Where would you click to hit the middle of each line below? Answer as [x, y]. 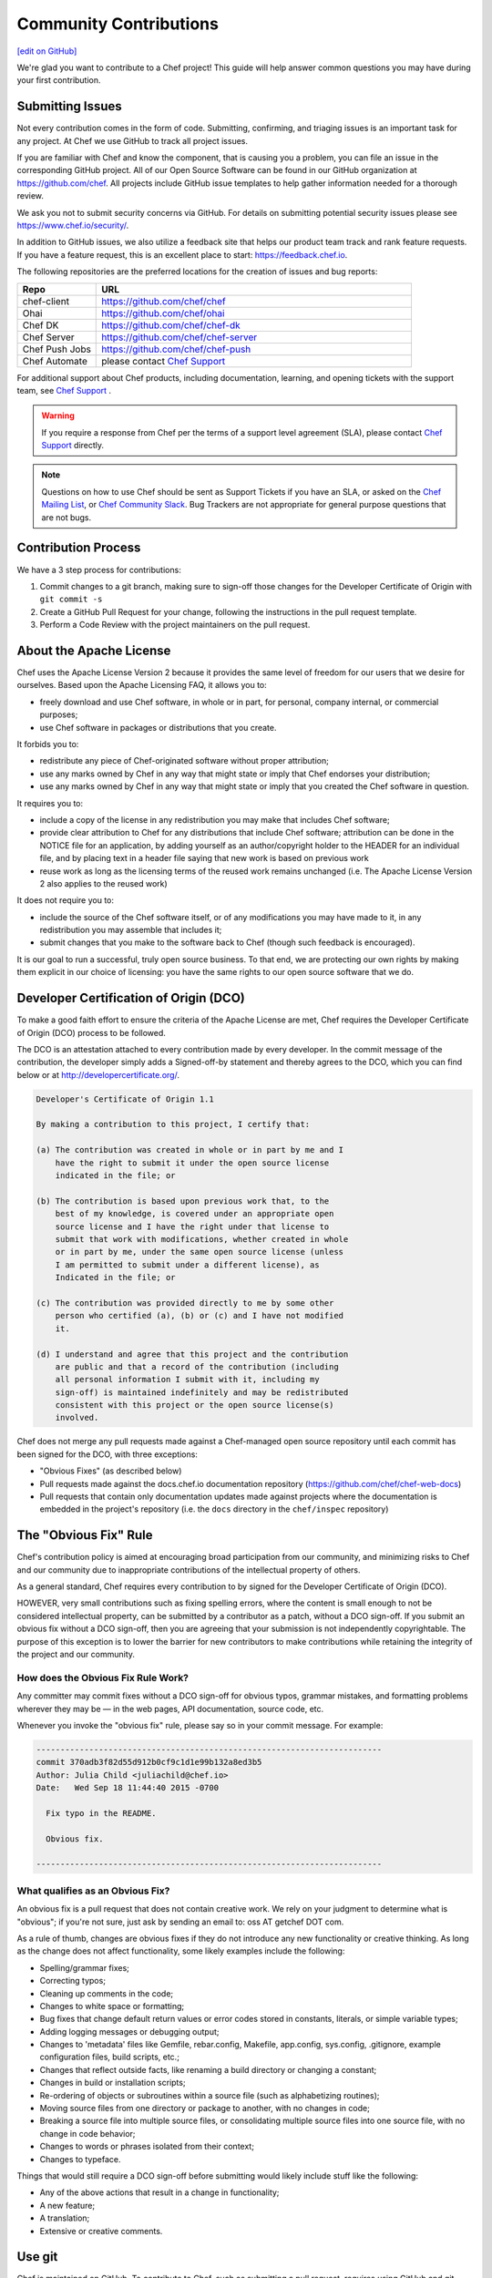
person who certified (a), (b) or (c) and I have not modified [200, 1316]
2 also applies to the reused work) [103, 883]
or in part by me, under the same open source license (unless [200, 1252]
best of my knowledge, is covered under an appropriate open [195, 1214]
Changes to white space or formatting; [112, 2006]
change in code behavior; [87, 2133]
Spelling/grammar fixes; [84, 1967]
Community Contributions [118, 24]
